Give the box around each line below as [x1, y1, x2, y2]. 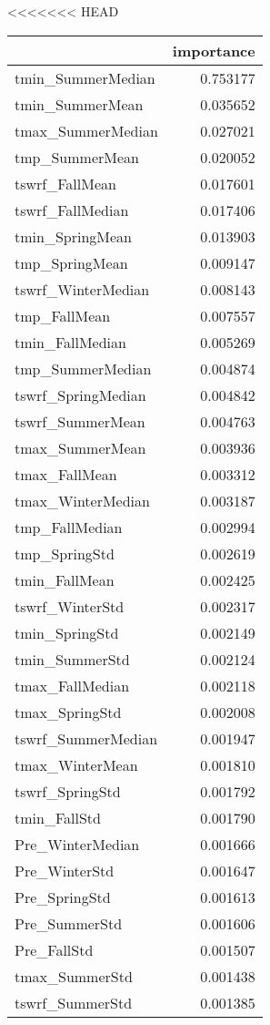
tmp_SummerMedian [15, 357, 152, 379]
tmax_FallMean [15, 463, 117, 485]
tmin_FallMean [15, 569, 115, 590]
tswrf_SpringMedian [15, 384, 146, 405]
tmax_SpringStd [15, 701, 122, 723]
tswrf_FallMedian [15, 199, 129, 220]
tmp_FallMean [15, 304, 111, 326]
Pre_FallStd [15, 938, 94, 960]
